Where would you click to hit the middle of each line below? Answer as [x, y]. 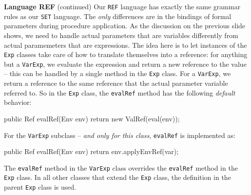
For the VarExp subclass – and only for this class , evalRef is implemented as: [120, 135]
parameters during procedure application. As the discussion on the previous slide [125, 26]
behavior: [18, 102]
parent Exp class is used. [40, 187]
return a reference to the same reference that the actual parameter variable [116, 83]
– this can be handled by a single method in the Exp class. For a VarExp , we [117, 73]
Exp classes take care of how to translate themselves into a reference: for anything [126, 54]
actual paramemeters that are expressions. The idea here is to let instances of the [125, 45]
